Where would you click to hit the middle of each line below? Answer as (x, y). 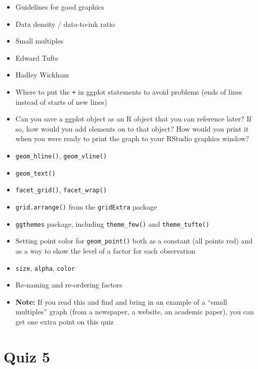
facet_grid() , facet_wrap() (61, 190)
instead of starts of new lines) (61, 101)
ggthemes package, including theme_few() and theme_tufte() (112, 223)
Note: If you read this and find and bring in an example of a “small (121, 301)
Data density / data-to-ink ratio (65, 24)
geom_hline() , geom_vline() (61, 155)
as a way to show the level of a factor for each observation (105, 250)
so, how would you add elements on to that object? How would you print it (132, 128)
